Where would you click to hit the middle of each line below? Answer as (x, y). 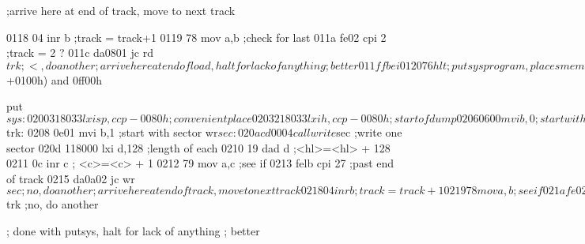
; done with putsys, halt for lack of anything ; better (133, 230)
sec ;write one (369, 131)
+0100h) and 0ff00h (54, 79)
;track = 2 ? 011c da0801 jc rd (80, 53)
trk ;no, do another (53, 204)
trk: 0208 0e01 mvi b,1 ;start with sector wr (112, 131)
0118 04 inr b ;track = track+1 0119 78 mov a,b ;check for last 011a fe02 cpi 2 (196, 37)
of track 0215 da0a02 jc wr (71, 178)
